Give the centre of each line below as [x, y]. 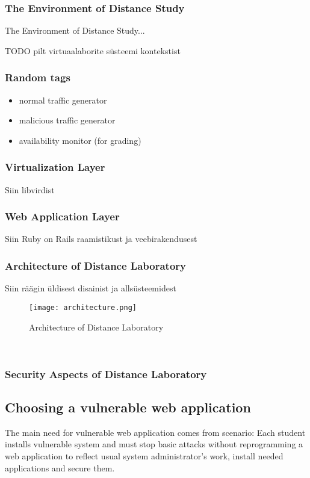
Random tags [38, 77]
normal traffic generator [63, 100]
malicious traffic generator [67, 120]
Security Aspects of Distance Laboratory [106, 374]
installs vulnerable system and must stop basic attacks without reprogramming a [154, 444]
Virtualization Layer [55, 167]
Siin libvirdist [30, 189]
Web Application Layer [62, 216]
